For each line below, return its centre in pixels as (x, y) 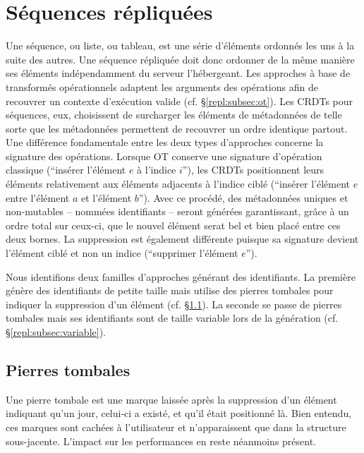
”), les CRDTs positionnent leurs (253, 170)
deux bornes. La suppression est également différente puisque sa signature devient (182, 239)
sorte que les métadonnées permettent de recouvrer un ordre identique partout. (177, 128)
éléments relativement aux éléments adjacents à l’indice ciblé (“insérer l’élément (178, 184)
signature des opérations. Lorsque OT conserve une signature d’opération (164, 156)
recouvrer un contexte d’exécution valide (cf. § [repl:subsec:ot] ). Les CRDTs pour (180, 101)
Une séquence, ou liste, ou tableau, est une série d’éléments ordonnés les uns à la (180, 46)
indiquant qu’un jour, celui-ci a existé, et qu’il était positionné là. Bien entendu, (179, 413)
